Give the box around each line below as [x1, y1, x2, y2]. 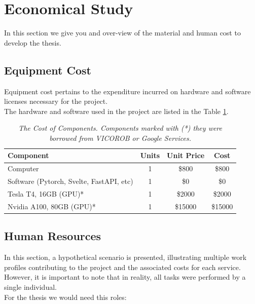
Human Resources [4, 228, 101, 244]
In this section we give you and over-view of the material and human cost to [4, 27, 241, 38]
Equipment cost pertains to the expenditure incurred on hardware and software [4, 86, 251, 96]
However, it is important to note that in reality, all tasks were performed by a [4, 272, 246, 282]
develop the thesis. [4, 37, 61, 48]
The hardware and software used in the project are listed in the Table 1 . [4, 105, 229, 116]
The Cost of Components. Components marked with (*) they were [18, 123, 222, 133]
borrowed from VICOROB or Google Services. [49, 132, 192, 143]
